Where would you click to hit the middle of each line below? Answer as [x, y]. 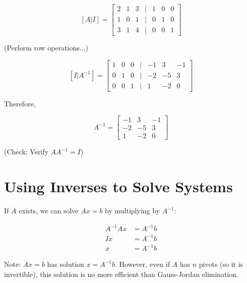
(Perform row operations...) [46, 48]
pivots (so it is [221, 264]
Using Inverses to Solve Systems [118, 186]
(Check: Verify [26, 152]
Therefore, [20, 103]
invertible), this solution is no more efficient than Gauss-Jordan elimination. [121, 274]
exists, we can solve [49, 211]
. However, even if [142, 264]
